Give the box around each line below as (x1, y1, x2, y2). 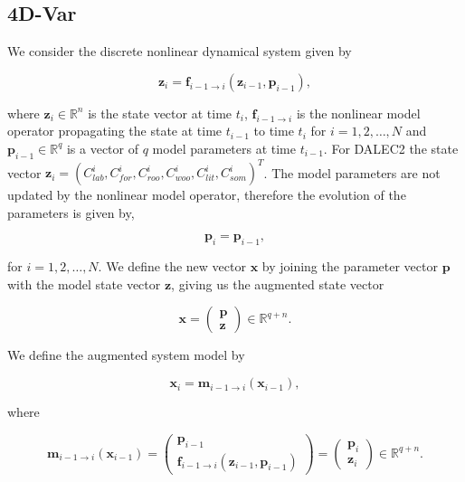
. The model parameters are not (263, 163, 441, 182)
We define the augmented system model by (7, 345, 245, 364)
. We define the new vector (98, 257, 246, 276)
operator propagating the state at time (7, 121, 223, 140)
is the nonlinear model (296, 103, 421, 122)
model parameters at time (152, 138, 296, 157)
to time (253, 121, 294, 140)
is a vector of (66, 138, 139, 157)
